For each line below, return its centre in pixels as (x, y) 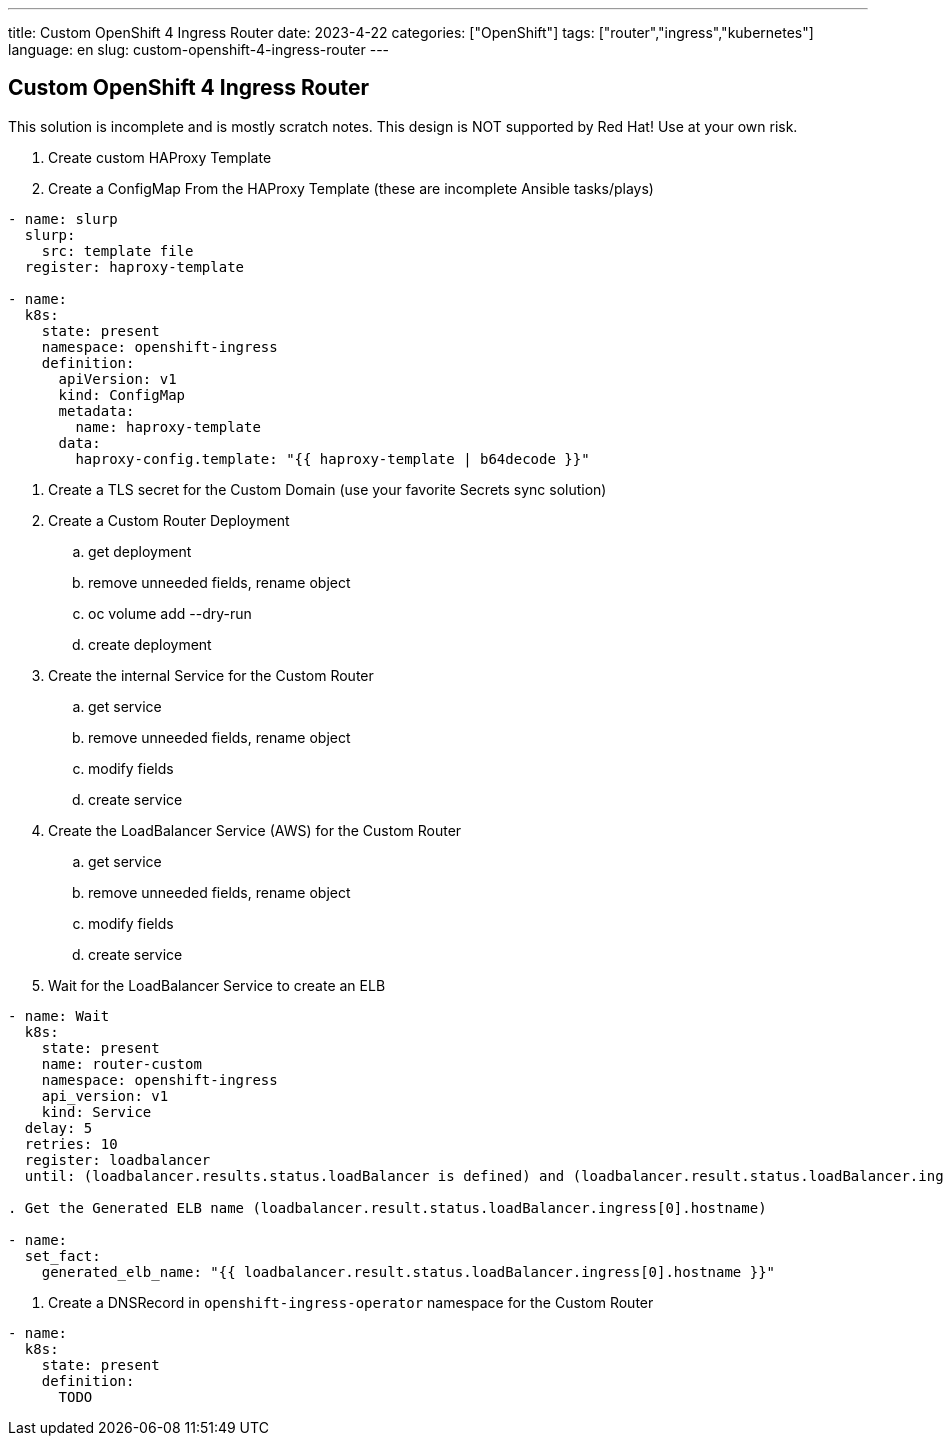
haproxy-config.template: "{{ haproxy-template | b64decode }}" (332, 458)
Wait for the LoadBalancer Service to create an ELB (217, 985)
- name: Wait (59, 1015)
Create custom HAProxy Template (160, 157)
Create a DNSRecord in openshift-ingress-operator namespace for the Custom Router (351, 1302)
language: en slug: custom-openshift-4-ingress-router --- (199, 49)
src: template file (117, 250)
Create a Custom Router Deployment (169, 520)
